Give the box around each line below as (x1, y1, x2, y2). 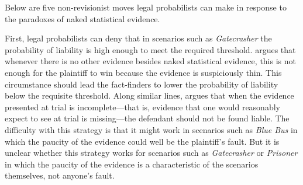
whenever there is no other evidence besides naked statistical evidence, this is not (5, 55, 296, 67)
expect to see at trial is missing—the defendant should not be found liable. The (5, 112, 290, 124)
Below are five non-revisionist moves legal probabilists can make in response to (5, 1, 287, 13)
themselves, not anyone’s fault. (5, 169, 115, 181)
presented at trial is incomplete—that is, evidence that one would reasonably (5, 100, 280, 113)
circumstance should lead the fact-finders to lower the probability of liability (5, 78, 278, 90)
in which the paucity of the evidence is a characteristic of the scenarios (5, 158, 259, 170)
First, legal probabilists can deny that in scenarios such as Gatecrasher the (5, 32, 272, 44)
